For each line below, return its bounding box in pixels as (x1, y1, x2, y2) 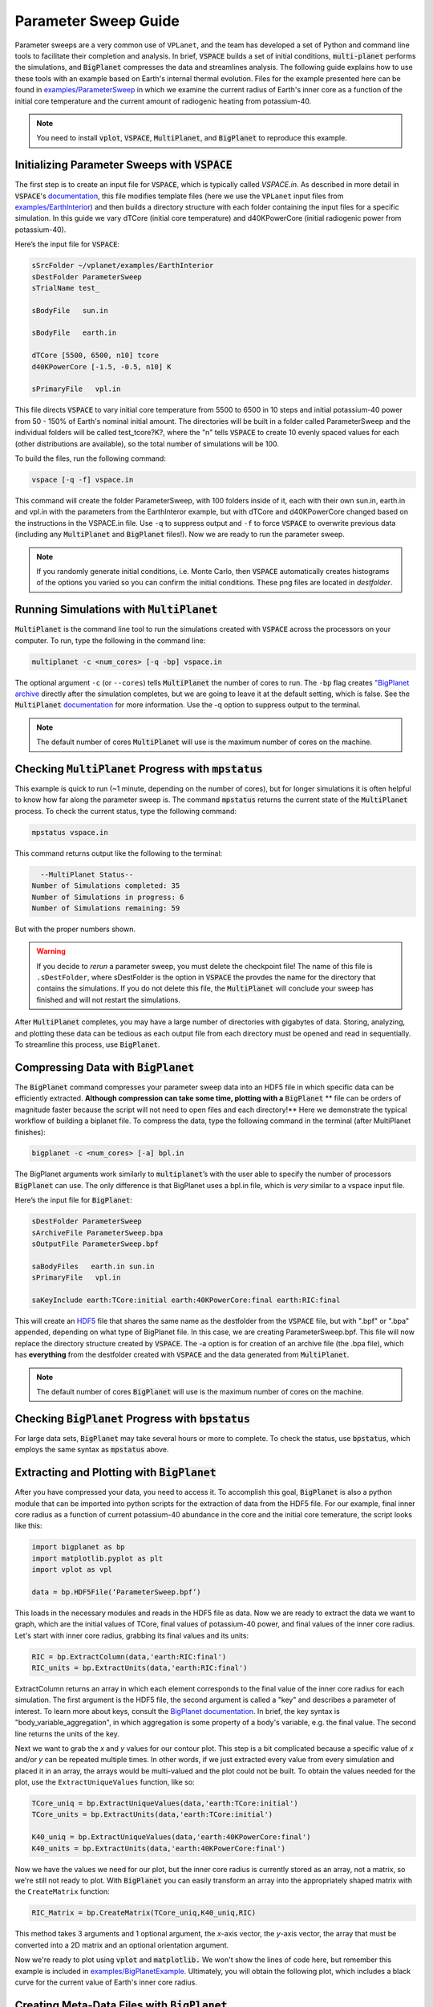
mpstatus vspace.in (31, 828, 108, 837)
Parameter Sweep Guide (14, 12, 180, 30)
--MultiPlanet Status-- (40, 869, 134, 879)
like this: (14, 1521, 42, 1531)
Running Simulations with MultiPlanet (14, 603, 218, 617)
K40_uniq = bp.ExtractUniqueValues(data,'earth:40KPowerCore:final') (31, 1833, 311, 1842)
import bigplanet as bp (31, 1542, 126, 1552)
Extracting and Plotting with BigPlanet (14, 1466, 216, 1480)
